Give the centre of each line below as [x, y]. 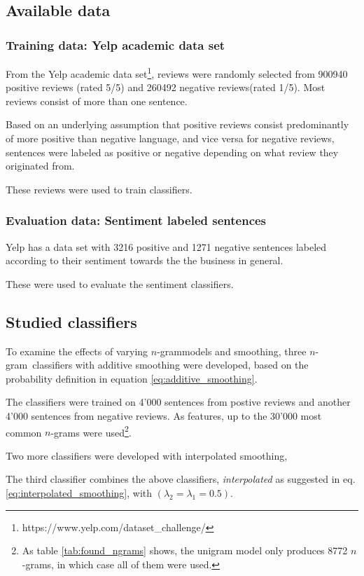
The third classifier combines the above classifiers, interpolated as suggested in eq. [181, 479]
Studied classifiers [71, 321]
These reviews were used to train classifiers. [99, 189]
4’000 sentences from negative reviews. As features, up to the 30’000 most [164, 415]
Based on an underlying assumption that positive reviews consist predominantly [177, 124]
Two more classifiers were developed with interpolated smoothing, [147, 455]
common [24, 432]
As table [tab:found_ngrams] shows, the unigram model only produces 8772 [185, 550]
